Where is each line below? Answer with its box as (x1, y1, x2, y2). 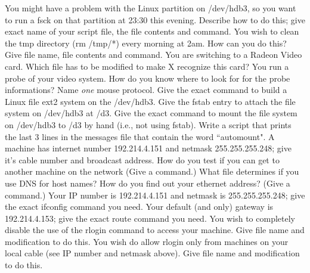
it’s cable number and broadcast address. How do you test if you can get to (5, 153, 280, 166)
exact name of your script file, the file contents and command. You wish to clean (5, 25, 299, 38)
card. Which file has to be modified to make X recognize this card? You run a (5, 60, 289, 72)
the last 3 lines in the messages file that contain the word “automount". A (5, 130, 275, 142)
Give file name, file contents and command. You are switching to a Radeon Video (5, 48, 302, 61)
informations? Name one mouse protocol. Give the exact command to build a (5, 83, 287, 96)
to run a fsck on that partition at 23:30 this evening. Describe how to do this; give (5, 13, 305, 26)
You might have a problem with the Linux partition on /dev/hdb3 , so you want (5, 2, 296, 14)
